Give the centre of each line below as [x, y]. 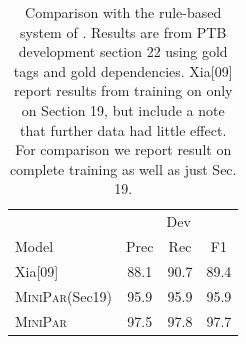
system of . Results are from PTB [123, 31]
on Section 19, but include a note [123, 109]
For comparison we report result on [123, 149]
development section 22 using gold [123, 51]
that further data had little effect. [123, 129]
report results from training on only [123, 90]
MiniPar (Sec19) [64, 295]
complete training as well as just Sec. [123, 168]
